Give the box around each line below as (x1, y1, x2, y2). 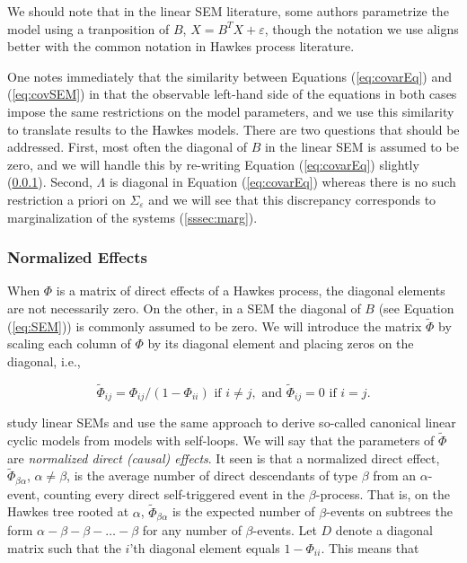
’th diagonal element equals (129, 538, 280, 557)
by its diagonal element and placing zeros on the (147, 334, 414, 353)
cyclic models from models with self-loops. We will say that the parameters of (7, 431, 435, 450)
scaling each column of (7, 334, 131, 353)
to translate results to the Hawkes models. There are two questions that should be (7, 119, 460, 138)
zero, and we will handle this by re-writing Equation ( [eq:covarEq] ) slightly (7, 154, 419, 173)
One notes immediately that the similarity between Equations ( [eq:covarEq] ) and (7, 66, 453, 85)
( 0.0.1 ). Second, (7, 172, 93, 191)
